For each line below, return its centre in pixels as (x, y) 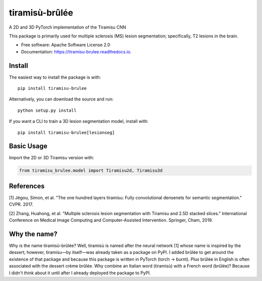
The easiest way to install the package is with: (55, 77)
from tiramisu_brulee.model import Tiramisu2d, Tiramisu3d (91, 171)
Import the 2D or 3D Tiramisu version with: (51, 158)
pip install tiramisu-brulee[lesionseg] (66, 132)
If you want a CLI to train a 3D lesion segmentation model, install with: (79, 121)
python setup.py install (47, 110)
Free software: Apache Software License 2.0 (66, 45)
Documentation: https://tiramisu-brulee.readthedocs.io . (76, 51)
